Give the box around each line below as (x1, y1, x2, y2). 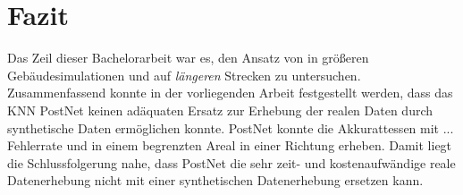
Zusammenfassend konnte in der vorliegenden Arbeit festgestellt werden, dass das (7, 83, 453, 102)
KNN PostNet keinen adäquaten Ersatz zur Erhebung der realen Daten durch (7, 100, 434, 119)
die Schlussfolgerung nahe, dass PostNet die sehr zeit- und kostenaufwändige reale (7, 153, 456, 172)
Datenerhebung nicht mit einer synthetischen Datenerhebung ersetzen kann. (7, 171, 424, 190)
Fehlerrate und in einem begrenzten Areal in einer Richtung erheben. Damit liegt (7, 136, 452, 155)
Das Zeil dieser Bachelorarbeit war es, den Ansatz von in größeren (7, 48, 369, 67)
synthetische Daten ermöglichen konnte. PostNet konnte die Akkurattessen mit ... (7, 118, 454, 137)
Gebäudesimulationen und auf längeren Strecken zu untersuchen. (7, 65, 361, 84)
